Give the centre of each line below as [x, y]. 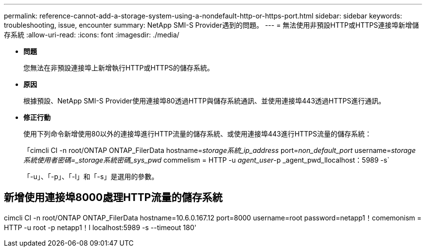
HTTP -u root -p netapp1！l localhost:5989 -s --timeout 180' [100, 227]
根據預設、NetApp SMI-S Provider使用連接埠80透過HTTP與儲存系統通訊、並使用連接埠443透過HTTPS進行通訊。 [204, 101]
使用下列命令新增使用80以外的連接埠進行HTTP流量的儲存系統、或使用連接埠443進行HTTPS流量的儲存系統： [198, 134]
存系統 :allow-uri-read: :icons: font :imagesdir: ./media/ [92, 35]
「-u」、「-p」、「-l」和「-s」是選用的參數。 [91, 176]
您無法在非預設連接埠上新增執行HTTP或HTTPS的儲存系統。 [119, 68]
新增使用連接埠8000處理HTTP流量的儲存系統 [113, 198]
